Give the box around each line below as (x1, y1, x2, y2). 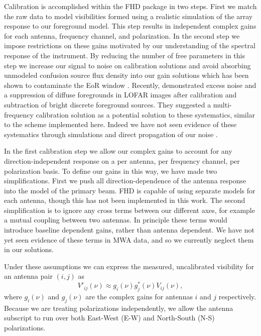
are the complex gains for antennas (85, 291, 193, 301)
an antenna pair (4, 271, 53, 281)
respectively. (218, 291, 256, 301)
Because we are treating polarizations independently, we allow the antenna (4, 302, 233, 313)
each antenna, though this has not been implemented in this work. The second (4, 195, 245, 205)
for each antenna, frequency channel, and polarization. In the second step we (4, 30, 240, 41)
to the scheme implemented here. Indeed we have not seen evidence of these (4, 119, 237, 130)
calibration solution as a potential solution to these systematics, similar (36, 109, 255, 120)
